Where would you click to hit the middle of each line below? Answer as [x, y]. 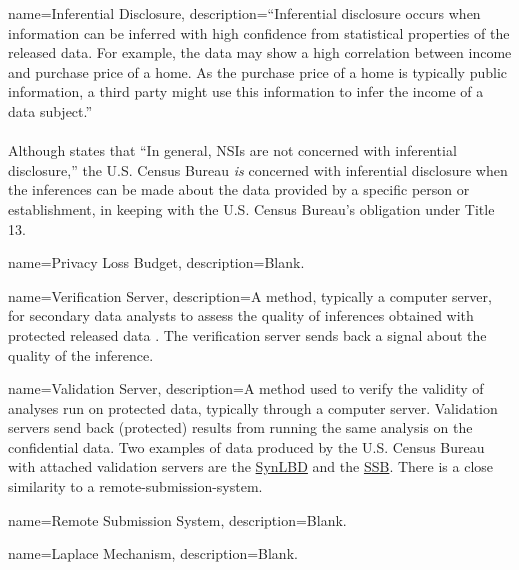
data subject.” [50, 110]
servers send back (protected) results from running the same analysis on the [240, 427]
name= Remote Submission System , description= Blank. [177, 519]
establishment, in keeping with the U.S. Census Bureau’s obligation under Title [251, 208]
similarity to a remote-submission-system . [135, 486]
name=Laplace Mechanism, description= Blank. [153, 553]
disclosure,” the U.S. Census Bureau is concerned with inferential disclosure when [258, 169]
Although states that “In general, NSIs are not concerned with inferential [232, 150]
